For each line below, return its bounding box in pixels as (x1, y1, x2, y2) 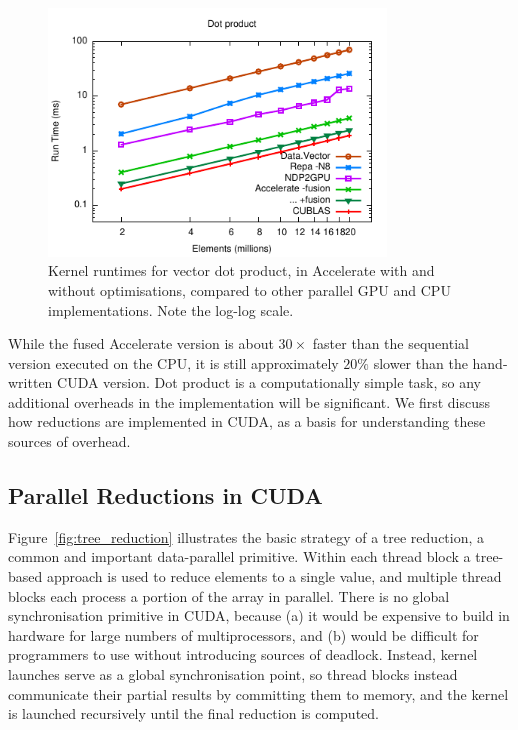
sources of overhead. (8, 431, 131, 452)
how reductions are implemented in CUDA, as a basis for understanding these (8, 411, 486, 432)
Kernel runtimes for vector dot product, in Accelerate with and (48, 260, 435, 281)
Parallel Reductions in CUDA (8, 480, 323, 511)
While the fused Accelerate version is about (8, 333, 274, 354)
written (8, 372, 53, 393)
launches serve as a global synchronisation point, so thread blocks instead (8, 664, 458, 685)
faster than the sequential (312, 333, 469, 354)
